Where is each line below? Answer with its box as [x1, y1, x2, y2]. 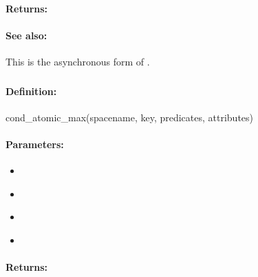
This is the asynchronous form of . [6, 54, 150, 68]
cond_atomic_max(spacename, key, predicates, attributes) [6, 110, 254, 124]
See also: [6, 28, 47, 42]
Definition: [6, 83, 57, 98]
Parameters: [6, 136, 64, 151]
